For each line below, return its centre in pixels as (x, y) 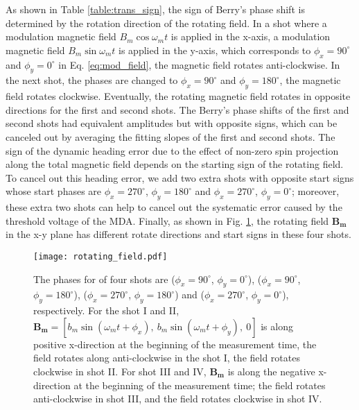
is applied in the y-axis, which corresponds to (215, 50)
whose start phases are (54, 191)
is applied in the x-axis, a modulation (251, 36)
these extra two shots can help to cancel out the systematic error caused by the (174, 207)
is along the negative (271, 371)
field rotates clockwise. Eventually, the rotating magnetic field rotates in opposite (178, 96)
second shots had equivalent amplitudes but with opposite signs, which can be (172, 123)
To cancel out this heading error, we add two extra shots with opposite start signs (180, 177)
